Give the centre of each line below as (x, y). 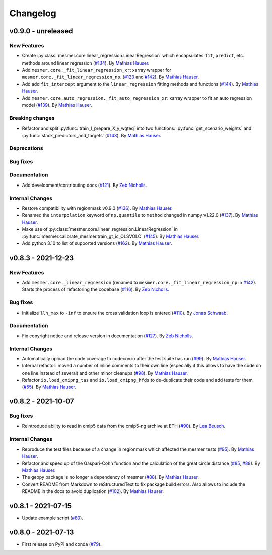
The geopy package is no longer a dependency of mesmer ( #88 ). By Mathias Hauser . (110, 477)
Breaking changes (32, 118)
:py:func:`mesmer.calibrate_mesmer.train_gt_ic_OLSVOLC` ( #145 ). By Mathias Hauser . (111, 236)
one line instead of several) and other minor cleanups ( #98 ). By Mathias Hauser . (105, 373)
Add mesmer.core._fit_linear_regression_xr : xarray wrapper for (96, 70)
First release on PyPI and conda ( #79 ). (62, 544)
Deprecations (26, 148)
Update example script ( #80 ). (52, 518)
